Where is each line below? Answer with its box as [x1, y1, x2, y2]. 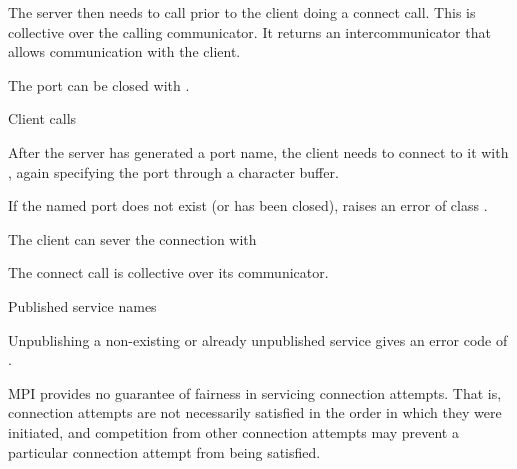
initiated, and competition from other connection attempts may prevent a [8, 421, 459, 442]
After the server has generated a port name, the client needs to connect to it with [8, 141, 509, 162]
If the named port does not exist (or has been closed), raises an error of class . [8, 195, 488, 216]
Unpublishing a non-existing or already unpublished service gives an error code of [8, 329, 508, 350]
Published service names [8, 295, 157, 316]
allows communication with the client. [8, 41, 241, 62]
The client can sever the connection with [8, 228, 257, 249]
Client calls [8, 108, 77, 129]
